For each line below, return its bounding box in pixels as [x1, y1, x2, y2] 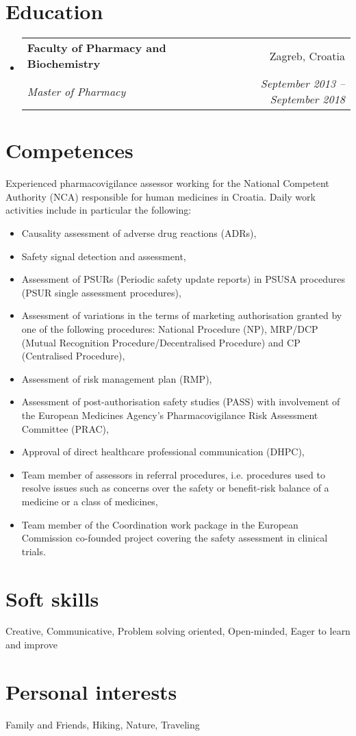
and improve [5, 637, 58, 652]
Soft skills [5, 584, 99, 612]
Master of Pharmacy [27, 83, 126, 99]
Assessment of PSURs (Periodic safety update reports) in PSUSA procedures [21, 272, 345, 286]
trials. [21, 544, 46, 558]
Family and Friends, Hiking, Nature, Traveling [5, 717, 200, 731]
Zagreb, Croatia [269, 47, 345, 64]
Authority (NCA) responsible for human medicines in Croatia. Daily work [5, 189, 316, 203]
